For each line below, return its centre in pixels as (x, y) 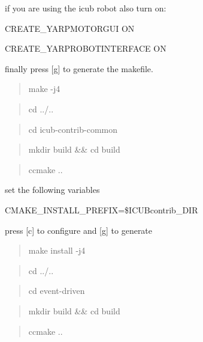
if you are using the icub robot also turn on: (86, 8)
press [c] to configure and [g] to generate (79, 230)
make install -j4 (57, 250)
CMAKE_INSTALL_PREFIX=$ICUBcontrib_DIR (101, 209)
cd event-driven (57, 291)
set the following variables (52, 190)
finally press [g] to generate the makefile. (79, 68)
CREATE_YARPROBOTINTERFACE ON (86, 48)
